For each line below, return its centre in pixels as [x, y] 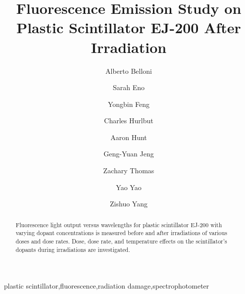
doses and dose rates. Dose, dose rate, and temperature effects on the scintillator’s [121, 241]
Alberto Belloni [129, 71]
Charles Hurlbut [129, 121]
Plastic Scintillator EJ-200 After [129, 27]
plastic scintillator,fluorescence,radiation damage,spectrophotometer [107, 286]
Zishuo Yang [129, 204]
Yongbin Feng [129, 104]
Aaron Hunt [129, 137]
